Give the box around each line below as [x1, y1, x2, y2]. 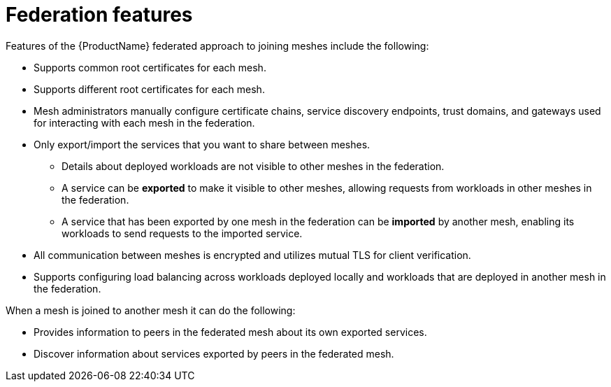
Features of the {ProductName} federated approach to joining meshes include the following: [6, 39, 429, 52]
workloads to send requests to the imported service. [62, 227, 303, 239]
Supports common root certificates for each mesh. [34, 61, 266, 73]
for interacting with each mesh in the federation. [34, 116, 255, 129]
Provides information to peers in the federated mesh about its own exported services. [34, 325, 427, 338]
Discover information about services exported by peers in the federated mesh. [34, 347, 394, 360]
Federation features [6, 3, 193, 27]
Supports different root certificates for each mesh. [34, 83, 265, 95]
